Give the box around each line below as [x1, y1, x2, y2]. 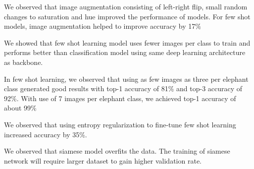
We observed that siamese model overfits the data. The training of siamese [4, 146, 230, 156]
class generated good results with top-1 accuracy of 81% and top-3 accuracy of [4, 83, 243, 94]
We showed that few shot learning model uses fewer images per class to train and [4, 37, 251, 48]
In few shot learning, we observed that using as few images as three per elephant [4, 73, 249, 84]
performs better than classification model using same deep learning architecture [4, 47, 246, 57]
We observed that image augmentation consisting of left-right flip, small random [4, 1, 248, 11]
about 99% [4, 103, 37, 113]
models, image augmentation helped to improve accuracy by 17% [4, 21, 201, 31]
